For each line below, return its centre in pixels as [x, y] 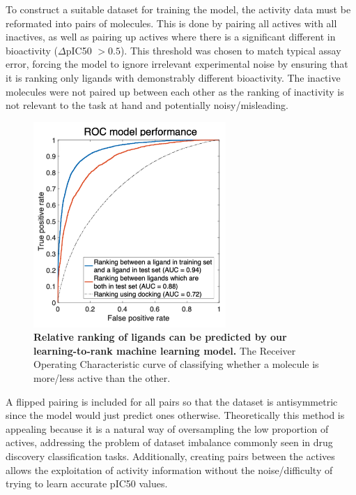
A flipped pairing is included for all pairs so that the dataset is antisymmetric [172, 401]
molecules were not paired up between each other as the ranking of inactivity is [175, 91]
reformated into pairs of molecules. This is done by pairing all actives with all [171, 23]
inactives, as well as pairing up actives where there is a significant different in [171, 37]
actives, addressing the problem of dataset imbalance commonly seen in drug [169, 442]
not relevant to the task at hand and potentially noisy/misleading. [147, 105]
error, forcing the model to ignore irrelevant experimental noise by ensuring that [177, 64]
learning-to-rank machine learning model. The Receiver [165, 350]
